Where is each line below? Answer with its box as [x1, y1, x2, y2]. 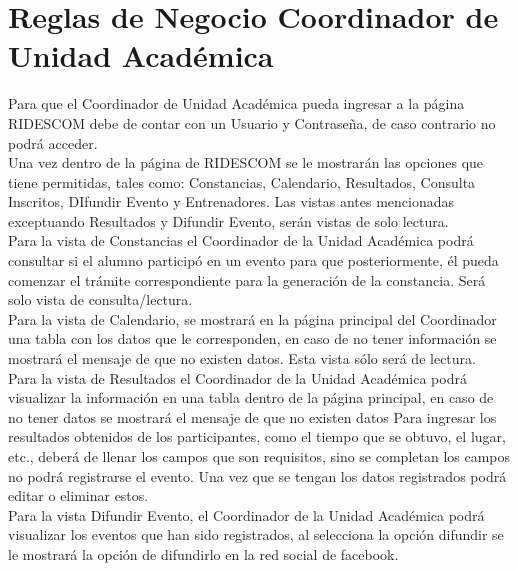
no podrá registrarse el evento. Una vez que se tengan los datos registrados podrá [8, 465, 507, 486]
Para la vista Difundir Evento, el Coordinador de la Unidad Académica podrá [8, 504, 485, 525]
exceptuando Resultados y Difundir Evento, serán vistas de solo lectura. [8, 210, 449, 231]
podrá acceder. [8, 132, 98, 153]
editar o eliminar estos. [8, 485, 149, 506]
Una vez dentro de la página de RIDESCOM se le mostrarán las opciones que [8, 152, 484, 173]
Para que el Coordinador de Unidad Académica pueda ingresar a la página [8, 93, 465, 114]
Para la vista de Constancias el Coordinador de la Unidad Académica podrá [8, 230, 474, 251]
